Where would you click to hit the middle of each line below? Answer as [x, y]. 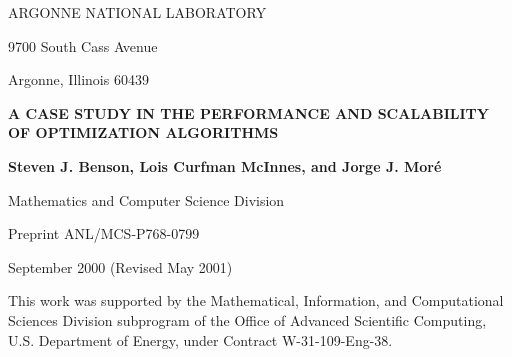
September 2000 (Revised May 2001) [120, 266]
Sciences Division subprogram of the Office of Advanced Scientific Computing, [247, 319]
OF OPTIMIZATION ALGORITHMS [143, 132]
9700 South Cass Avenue [83, 45]
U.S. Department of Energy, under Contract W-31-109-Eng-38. [200, 339]
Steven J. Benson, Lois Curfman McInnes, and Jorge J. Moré [225, 165]
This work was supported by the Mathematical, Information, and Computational [256, 300]
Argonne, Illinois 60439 [78, 79]
